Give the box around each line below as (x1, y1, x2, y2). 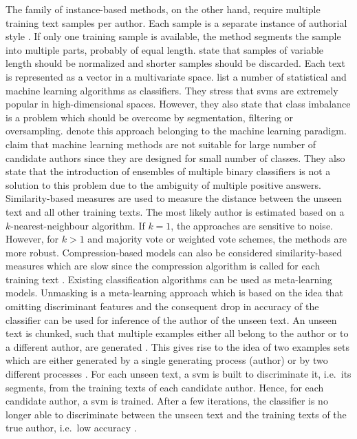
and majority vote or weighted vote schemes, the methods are (87, 232, 347, 246)
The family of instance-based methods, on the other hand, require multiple (6, 2, 321, 16)
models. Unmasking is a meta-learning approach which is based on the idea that (6, 285, 343, 300)
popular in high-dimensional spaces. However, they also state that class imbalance (6, 96, 351, 111)
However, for (6, 232, 59, 246)
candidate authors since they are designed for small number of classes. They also (6, 150, 345, 165)
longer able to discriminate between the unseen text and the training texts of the (6, 407, 347, 421)
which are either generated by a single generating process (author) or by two (6, 353, 328, 367)
